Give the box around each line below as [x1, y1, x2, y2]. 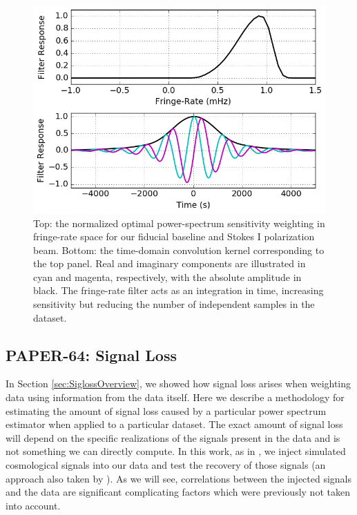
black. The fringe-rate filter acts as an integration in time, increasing [33, 283, 324, 298]
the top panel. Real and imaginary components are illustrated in [33, 256, 306, 271]
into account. [6, 498, 61, 512]
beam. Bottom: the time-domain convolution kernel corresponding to [33, 242, 325, 257]
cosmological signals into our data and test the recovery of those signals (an [6, 458, 326, 472]
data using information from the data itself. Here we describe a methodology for [6, 390, 345, 405]
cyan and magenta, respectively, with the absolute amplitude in [33, 269, 302, 284]
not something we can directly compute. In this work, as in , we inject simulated [6, 444, 346, 458]
